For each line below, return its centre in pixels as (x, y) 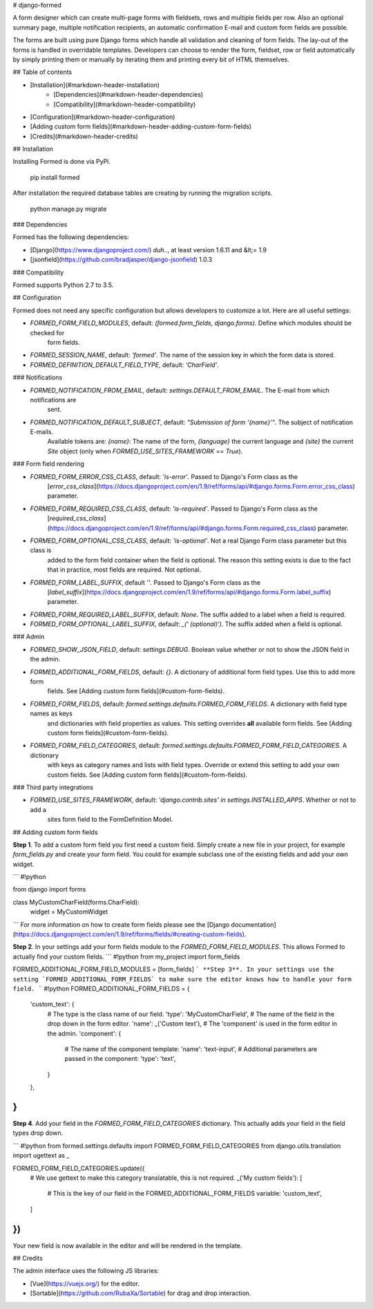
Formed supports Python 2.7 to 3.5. (63, 285)
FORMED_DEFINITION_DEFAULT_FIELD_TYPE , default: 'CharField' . (124, 365)
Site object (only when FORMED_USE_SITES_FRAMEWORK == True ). (145, 451)
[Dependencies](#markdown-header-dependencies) (128, 95)
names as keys (51, 714)
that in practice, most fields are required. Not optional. (124, 569)
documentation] (254, 924)
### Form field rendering (48, 464)
